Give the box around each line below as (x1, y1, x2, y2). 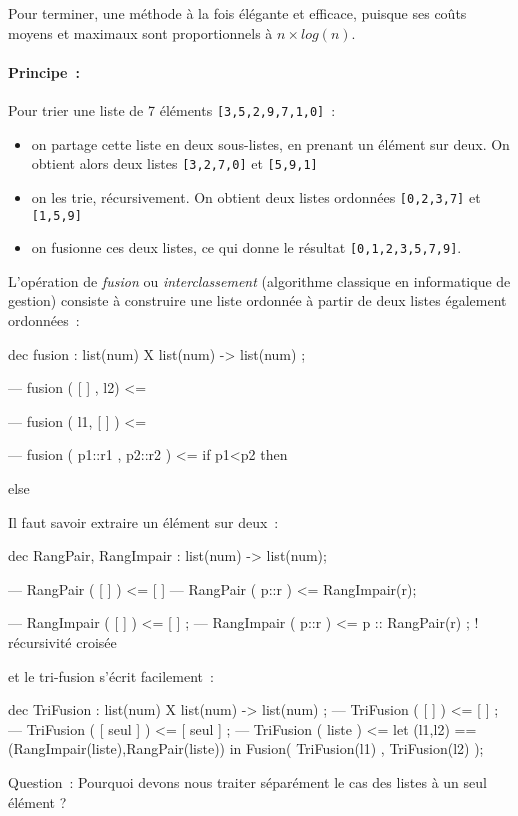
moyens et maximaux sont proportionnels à (8, 22, 273, 43)
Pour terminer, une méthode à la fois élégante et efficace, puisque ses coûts (8, 3, 467, 23)
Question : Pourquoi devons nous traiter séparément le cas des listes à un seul (8, 771, 487, 792)
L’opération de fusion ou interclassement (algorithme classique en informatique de (8, 270, 511, 291)
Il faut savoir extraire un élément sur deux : (8, 511, 279, 532)
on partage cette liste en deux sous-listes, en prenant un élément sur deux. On (31, 133, 510, 154)
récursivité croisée (8, 631, 117, 652)
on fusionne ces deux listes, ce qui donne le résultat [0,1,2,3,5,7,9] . (31, 237, 462, 258)
